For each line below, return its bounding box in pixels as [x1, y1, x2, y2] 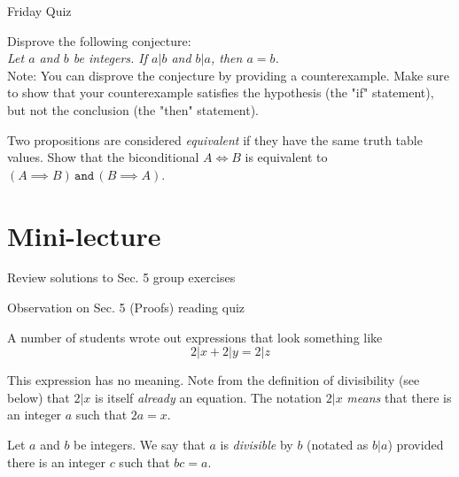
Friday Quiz [7, 2, 72, 19]
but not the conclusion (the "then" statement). [7, 100, 260, 119]
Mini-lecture [7, 217, 161, 253]
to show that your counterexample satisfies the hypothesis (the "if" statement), [7, 83, 434, 102]
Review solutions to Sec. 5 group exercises [7, 268, 236, 287]
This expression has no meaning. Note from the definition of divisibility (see [7, 371, 420, 389]
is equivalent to [245, 148, 328, 166]
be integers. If [73, 49, 148, 67]
